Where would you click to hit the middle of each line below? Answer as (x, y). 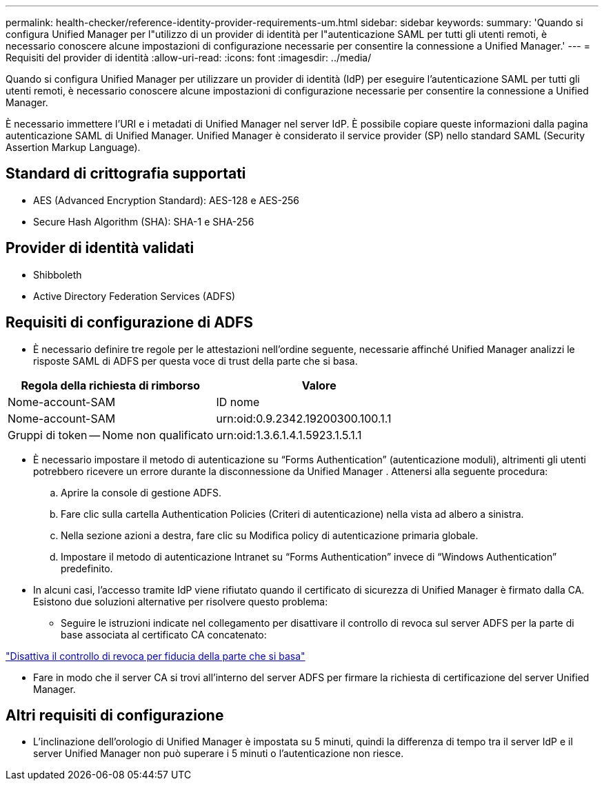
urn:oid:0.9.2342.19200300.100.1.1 (304, 418)
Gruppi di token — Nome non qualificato (111, 435)
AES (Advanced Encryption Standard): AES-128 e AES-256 (167, 200)
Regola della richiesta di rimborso (111, 385)
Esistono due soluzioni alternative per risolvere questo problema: (181, 601)
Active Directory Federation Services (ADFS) (134, 296)
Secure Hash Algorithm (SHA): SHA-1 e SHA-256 (144, 221)
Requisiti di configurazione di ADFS (130, 323)
